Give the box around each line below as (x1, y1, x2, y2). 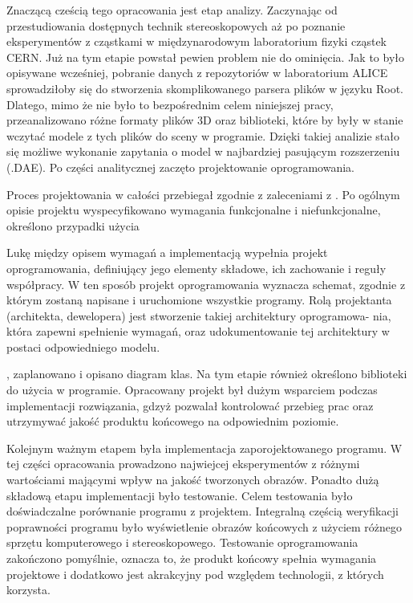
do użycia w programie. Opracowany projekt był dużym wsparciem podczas (6, 381, 378, 398)
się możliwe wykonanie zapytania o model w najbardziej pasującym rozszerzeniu (6, 143, 400, 160)
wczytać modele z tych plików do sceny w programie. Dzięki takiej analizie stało (6, 127, 399, 144)
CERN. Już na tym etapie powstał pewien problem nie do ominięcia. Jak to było (6, 48, 405, 65)
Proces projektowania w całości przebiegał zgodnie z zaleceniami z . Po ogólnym (6, 185, 400, 202)
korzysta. (6, 581, 51, 598)
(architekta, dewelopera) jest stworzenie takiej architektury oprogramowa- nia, (6, 307, 391, 324)
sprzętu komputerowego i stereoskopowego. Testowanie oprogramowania (6, 534, 358, 551)
